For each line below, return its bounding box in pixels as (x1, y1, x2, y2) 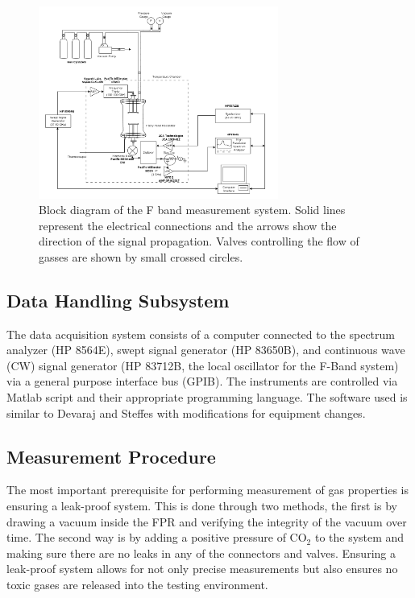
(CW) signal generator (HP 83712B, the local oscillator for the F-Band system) (6, 357, 399, 373)
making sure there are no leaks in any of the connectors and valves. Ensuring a (6, 544, 396, 561)
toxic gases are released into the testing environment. (6, 576, 268, 593)
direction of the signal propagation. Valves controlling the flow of (39, 233, 359, 250)
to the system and (314, 529, 405, 546)
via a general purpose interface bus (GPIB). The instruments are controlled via (6, 373, 398, 390)
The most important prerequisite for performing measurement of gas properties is (6, 481, 409, 498)
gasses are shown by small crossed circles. (39, 248, 243, 265)
